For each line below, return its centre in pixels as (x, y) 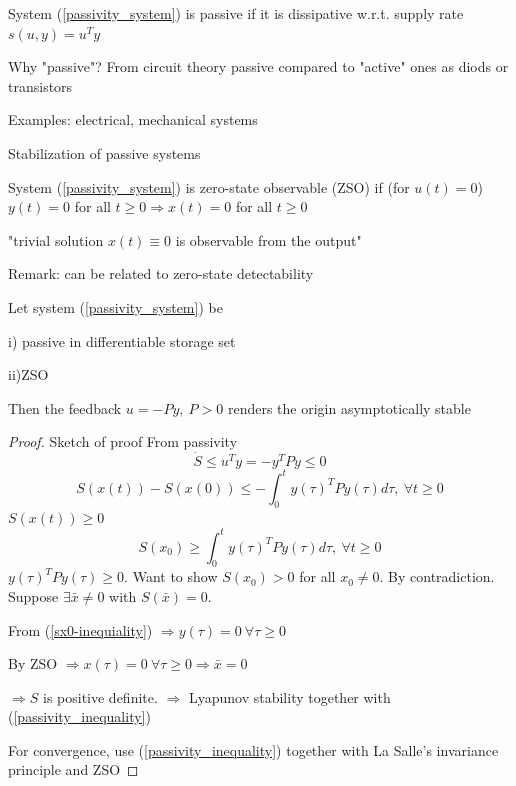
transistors (40, 85)
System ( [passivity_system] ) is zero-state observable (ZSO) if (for (209, 186)
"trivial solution (56, 239)
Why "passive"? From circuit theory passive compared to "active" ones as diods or (258, 66)
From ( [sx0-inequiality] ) (80, 629)
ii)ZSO (28, 374)
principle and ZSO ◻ (73, 769)
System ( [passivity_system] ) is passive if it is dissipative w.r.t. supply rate (236, 13)
